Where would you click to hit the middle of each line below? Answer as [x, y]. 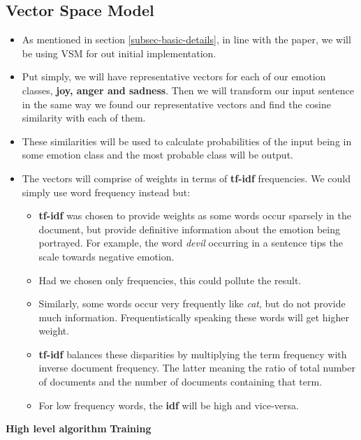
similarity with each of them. [84, 118]
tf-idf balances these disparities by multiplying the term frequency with [193, 354]
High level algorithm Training [79, 428]
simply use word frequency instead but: [106, 192]
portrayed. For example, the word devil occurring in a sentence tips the [191, 243]
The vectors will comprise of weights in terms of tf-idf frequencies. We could [186, 178]
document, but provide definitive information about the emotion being [190, 229]
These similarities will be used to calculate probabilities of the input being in [187, 141]
